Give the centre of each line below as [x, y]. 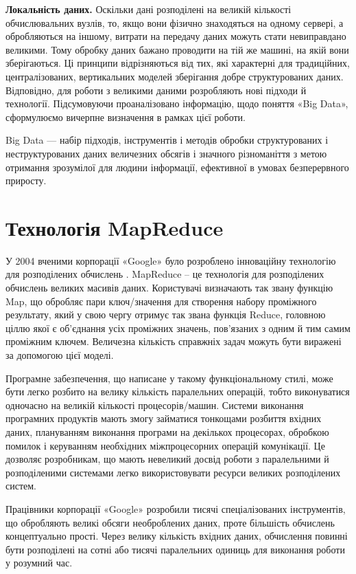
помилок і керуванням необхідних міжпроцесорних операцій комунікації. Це [165, 445]
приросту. [26, 180]
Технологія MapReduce [115, 227]
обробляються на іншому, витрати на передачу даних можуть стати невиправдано [176, 36]
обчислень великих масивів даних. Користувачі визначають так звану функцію [169, 288]
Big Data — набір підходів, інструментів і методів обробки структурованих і [167, 140]
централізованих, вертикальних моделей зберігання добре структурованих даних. [175, 76]
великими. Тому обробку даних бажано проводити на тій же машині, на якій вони [177, 49]
